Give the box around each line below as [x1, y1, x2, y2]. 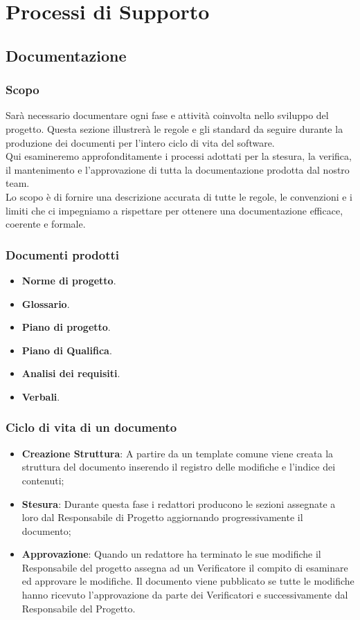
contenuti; [21, 473, 64, 487]
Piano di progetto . [21, 320, 111, 334]
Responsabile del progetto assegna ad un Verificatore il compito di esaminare [21, 560, 348, 574]
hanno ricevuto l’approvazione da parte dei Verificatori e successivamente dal [21, 587, 348, 602]
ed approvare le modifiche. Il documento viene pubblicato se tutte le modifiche [21, 574, 354, 588]
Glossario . [21, 296, 70, 311]
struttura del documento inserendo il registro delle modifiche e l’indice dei [21, 459, 336, 474]
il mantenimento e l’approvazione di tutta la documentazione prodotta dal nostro [6, 162, 350, 176]
